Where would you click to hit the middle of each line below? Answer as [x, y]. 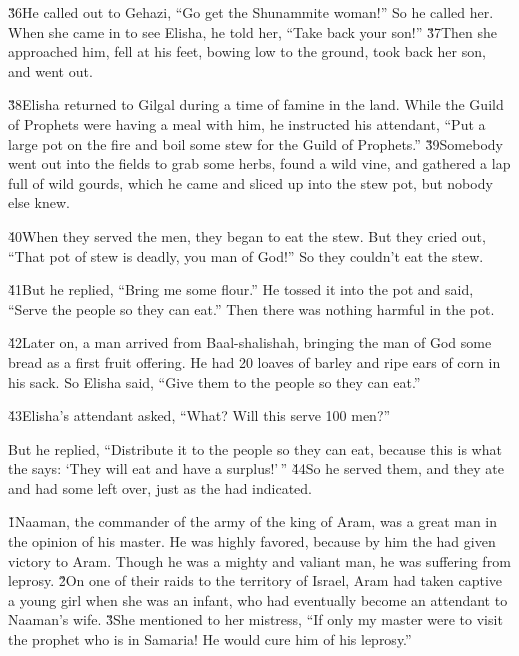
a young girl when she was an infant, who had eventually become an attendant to [258, 599]
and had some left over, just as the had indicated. [160, 487]
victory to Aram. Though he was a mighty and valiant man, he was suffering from [259, 560]
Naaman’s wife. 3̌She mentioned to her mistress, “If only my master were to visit [255, 619]
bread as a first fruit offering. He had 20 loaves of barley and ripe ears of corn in [254, 361]
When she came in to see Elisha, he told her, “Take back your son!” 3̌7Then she [253, 31]
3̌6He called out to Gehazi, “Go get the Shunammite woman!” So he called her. [251, 12]
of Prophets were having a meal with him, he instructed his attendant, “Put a [247, 123]
